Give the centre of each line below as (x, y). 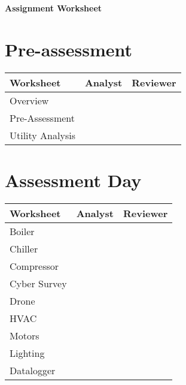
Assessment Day (73, 180)
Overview (29, 100)
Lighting (27, 353)
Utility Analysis (42, 135)
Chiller (24, 248)
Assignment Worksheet (54, 8)
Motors (25, 335)
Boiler (22, 231)
